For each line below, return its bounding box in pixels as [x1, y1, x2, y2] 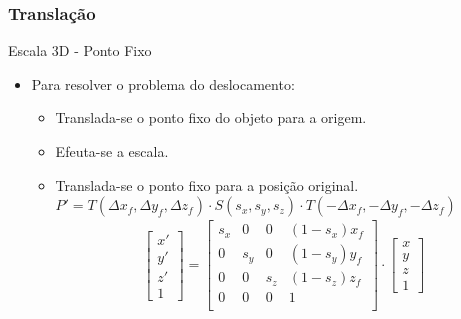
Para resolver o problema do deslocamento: [31, 73, 295, 94]
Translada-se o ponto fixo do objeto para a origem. [55, 107, 367, 128]
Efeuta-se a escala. [55, 141, 169, 161]
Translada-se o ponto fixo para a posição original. [55, 174, 359, 195]
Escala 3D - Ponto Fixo [8, 40, 152, 61]
